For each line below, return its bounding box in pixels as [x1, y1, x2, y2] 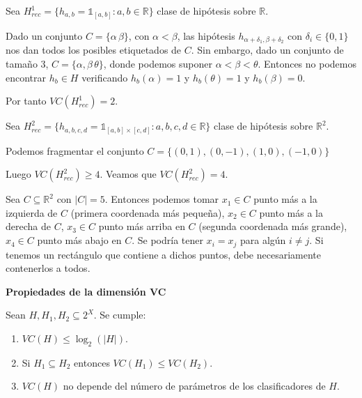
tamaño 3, [6, 56, 49, 70]
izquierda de [6, 205, 58, 220]
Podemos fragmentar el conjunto [6, 143, 144, 158]
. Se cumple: [93, 307, 146, 322]
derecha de [6, 219, 51, 234]
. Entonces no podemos [258, 56, 356, 70]
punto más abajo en [37, 233, 122, 247]
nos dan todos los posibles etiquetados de [6, 43, 182, 57]
